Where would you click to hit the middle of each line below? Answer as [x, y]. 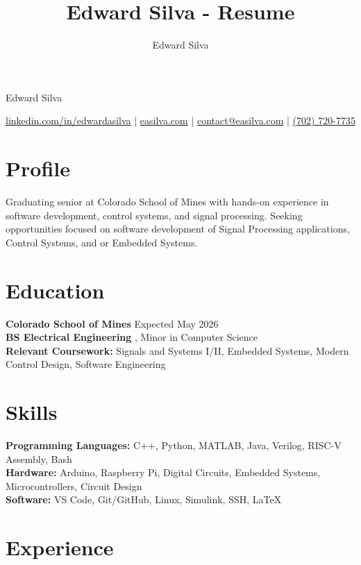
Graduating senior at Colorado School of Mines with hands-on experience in [167, 202]
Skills [32, 412]
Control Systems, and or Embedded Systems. [102, 242]
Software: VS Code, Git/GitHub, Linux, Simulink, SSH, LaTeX [144, 499]
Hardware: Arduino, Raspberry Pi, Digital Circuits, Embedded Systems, [163, 472]
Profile [38, 168]
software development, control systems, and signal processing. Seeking [154, 215]
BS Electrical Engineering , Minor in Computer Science [132, 337]
